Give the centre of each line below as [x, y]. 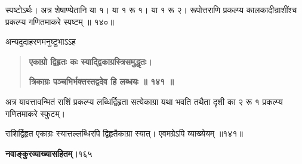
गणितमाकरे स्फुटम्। [36, 113]
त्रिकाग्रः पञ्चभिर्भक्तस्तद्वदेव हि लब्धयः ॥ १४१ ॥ [101, 81]
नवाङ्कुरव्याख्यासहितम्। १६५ [49, 153]
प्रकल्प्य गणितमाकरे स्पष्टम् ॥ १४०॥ [60, 21]
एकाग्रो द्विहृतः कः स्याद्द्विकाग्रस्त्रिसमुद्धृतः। [90, 61]
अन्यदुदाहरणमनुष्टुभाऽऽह [41, 41]
